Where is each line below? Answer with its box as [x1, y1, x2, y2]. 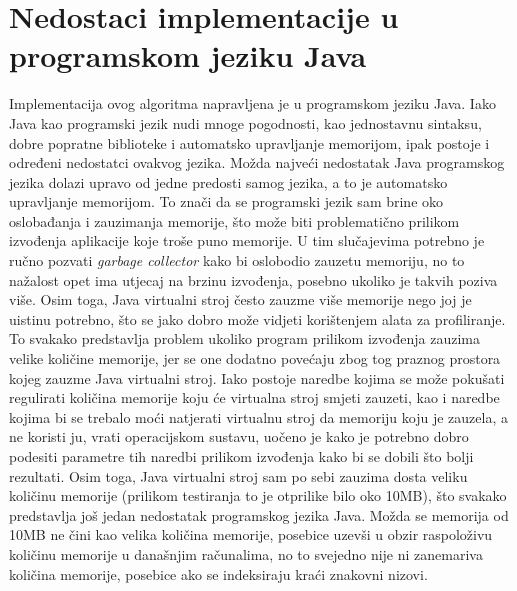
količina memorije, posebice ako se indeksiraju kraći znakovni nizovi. [9, 563, 428, 584]
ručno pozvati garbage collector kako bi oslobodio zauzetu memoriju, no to [9, 250, 465, 271]
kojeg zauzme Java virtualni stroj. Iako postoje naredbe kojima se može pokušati [9, 367, 505, 388]
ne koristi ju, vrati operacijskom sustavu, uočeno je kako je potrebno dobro [9, 426, 469, 447]
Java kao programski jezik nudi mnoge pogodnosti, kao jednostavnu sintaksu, [9, 112, 482, 133]
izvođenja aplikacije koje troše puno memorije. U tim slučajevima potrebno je [9, 230, 485, 251]
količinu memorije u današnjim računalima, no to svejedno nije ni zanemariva [9, 543, 483, 564]
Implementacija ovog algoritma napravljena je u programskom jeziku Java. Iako [9, 93, 496, 114]
